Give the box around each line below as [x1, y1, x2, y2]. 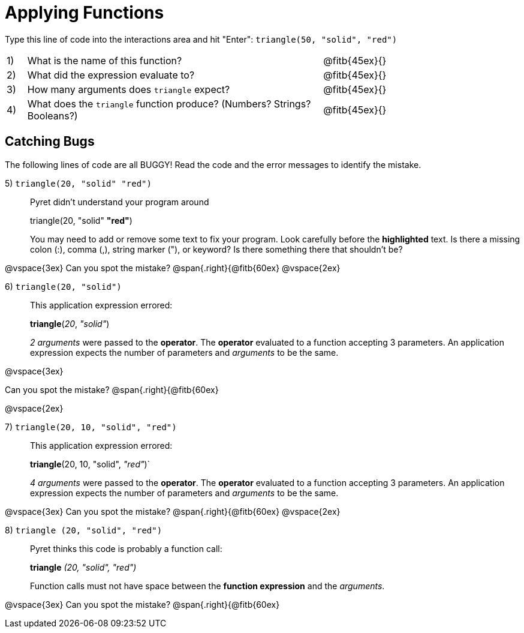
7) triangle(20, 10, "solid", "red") [5, 421, 177, 432]
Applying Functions [5, 2, 164, 23]
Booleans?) [27, 109, 78, 122]
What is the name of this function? [27, 54, 182, 67]
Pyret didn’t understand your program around [30, 196, 209, 207]
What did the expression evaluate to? [27, 68, 195, 81]
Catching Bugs [5, 134, 95, 149]
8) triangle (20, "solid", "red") [5, 524, 162, 535]
